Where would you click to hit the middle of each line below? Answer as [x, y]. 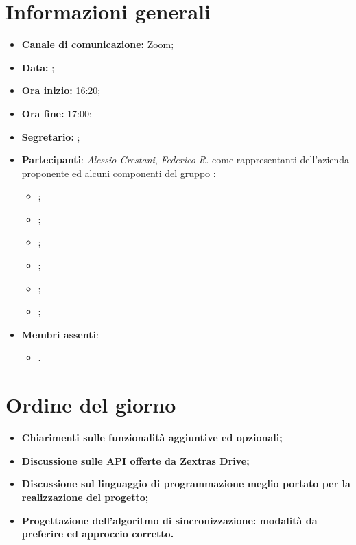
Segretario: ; [51, 136]
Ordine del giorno [91, 405]
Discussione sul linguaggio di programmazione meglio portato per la [186, 484]
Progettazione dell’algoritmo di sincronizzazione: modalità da [169, 520]
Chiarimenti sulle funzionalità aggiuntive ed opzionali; [152, 438]
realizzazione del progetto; [85, 497]
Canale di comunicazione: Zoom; [98, 44]
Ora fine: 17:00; [57, 113]
